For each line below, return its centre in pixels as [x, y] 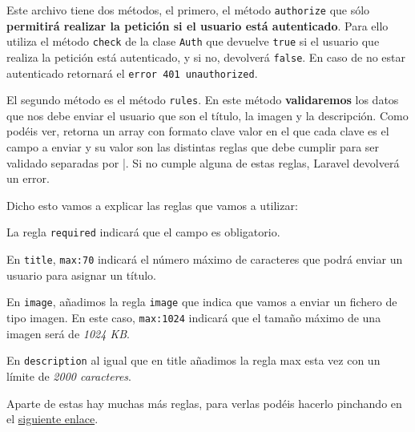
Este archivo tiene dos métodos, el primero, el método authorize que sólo [188, 10]
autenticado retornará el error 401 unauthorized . [132, 73]
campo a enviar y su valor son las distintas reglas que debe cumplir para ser [193, 147]
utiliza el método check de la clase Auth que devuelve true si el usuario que [193, 41]
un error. [28, 178]
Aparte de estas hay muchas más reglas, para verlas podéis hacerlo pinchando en [204, 403]
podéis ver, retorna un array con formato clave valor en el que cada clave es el [198, 131]
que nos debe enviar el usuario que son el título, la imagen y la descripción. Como [207, 115]
